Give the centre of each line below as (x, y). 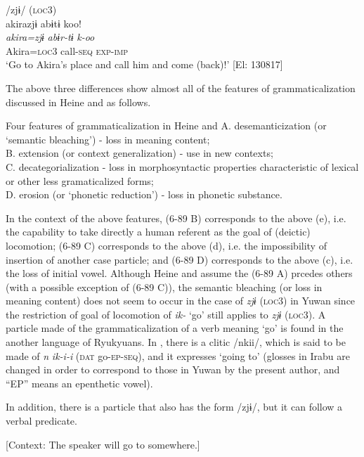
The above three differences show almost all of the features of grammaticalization (181, 88)
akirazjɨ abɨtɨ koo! (44, 23)
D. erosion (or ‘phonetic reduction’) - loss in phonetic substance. (144, 194)
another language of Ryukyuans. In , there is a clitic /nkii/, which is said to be (176, 342)
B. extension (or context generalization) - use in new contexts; (139, 153)
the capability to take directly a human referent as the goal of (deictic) (158, 232)
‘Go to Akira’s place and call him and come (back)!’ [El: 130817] (144, 64)
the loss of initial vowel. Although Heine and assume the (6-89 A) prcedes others (179, 273)
